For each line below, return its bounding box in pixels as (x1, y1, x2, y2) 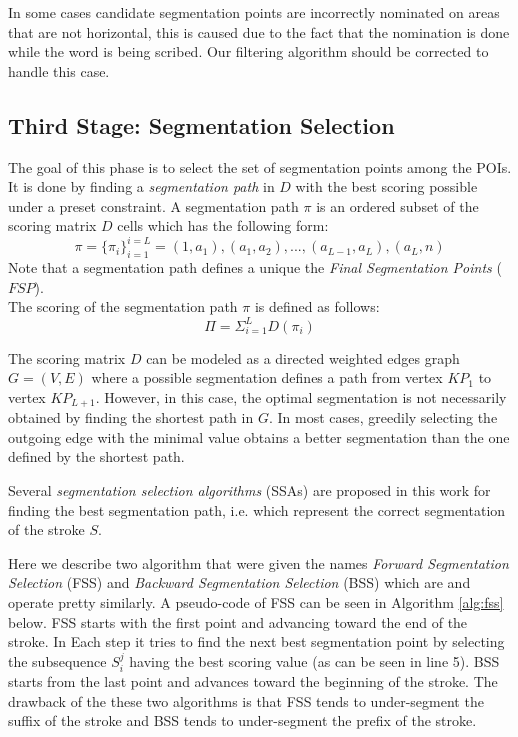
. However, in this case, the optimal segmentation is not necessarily (95, 386, 507, 407)
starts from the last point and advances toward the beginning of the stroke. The (8, 671, 498, 692)
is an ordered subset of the (316, 195, 479, 216)
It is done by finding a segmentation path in (8, 176, 275, 197)
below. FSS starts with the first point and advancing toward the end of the (8, 611, 468, 632)
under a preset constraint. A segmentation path (8, 195, 299, 216)
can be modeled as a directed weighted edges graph (146, 347, 460, 368)
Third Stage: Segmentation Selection (8, 109, 395, 140)
